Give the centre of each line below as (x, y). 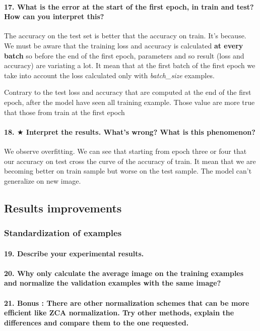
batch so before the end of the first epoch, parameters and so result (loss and (124, 55)
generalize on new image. (43, 180)
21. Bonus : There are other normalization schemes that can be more (127, 302)
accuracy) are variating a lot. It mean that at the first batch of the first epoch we (130, 65)
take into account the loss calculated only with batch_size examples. (109, 75)
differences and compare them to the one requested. (96, 322)
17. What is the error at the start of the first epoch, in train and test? (129, 6)
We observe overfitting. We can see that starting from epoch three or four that (125, 151)
